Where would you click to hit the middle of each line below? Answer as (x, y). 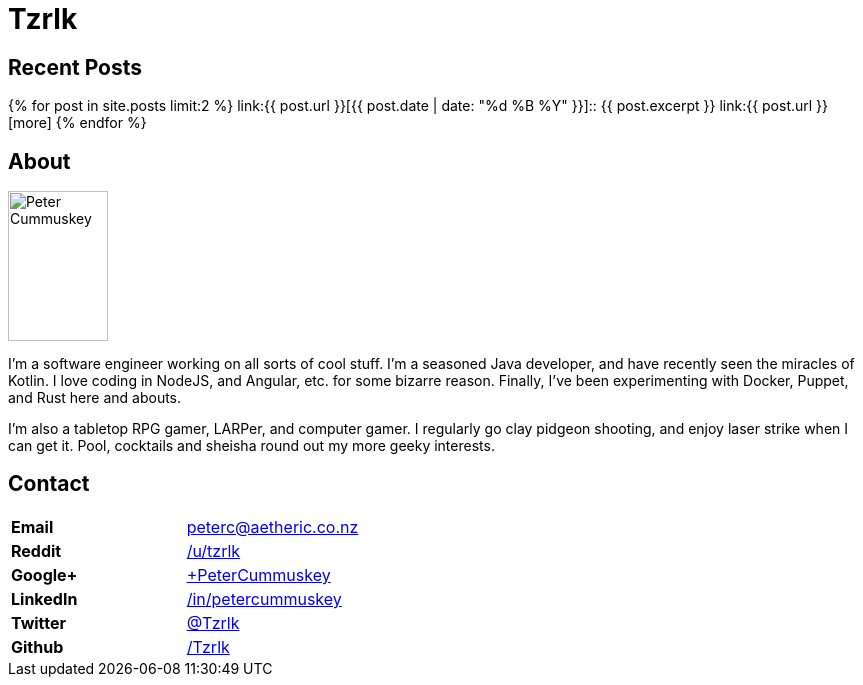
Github (37, 646)
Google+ (44, 574)
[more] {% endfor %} (77, 123)
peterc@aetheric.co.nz (272, 526)
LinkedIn (44, 598)
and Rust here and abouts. (95, 398)
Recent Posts (75, 67)
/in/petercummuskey (264, 598)
